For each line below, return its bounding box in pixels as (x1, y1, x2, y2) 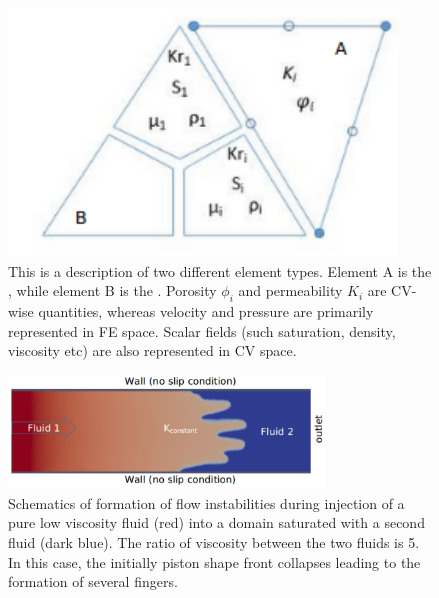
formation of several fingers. (8, 571, 178, 592)
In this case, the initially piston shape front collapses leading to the (8, 551, 421, 572)
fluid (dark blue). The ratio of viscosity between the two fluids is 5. (8, 532, 420, 553)
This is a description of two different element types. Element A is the (8, 260, 432, 281)
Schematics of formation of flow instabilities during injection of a (8, 492, 405, 513)
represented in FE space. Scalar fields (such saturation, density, (8, 320, 396, 341)
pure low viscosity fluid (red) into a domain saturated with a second (8, 512, 425, 533)
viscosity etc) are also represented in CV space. (8, 340, 297, 361)
